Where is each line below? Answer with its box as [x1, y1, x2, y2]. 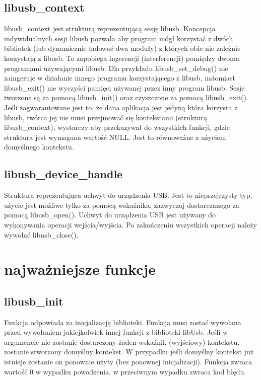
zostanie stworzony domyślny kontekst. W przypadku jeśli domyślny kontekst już [4, 346, 253, 357]
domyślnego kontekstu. [4, 141, 74, 152]
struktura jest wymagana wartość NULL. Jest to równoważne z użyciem [4, 131, 226, 142]
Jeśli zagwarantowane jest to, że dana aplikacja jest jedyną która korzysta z [4, 102, 238, 112]
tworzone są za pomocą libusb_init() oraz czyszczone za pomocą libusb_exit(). [4, 92, 248, 103]
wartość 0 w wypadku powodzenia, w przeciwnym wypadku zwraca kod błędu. [4, 366, 246, 376]
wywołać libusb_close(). [4, 229, 79, 240]
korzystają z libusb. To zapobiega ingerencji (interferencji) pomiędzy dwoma [4, 52, 239, 63]
